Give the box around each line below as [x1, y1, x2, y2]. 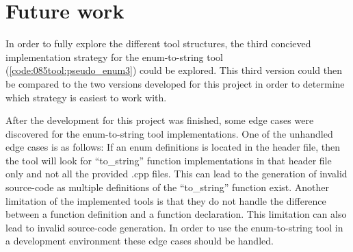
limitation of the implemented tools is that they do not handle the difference [5, 193, 326, 207]
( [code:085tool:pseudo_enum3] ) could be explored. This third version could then [5, 63, 342, 77]
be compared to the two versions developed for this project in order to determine [5, 76, 345, 90]
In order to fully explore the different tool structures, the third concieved [5, 36, 311, 51]
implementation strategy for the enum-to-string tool [5, 49, 223, 64]
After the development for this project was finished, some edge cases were [5, 113, 314, 127]
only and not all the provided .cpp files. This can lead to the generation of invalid [5, 166, 348, 181]
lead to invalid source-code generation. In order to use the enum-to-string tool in [5, 220, 343, 234]
